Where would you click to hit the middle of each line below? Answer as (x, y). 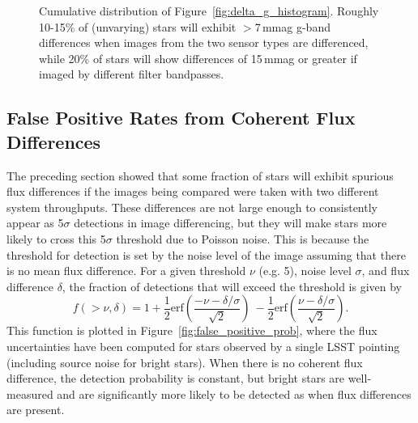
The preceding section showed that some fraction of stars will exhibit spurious (200, 175)
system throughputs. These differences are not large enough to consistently (192, 207)
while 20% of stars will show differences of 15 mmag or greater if (198, 58)
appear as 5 (35, 223)
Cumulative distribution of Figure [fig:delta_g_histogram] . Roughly (209, 11)
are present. (36, 410)
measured (30, 393)
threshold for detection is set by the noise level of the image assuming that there (206, 254)
